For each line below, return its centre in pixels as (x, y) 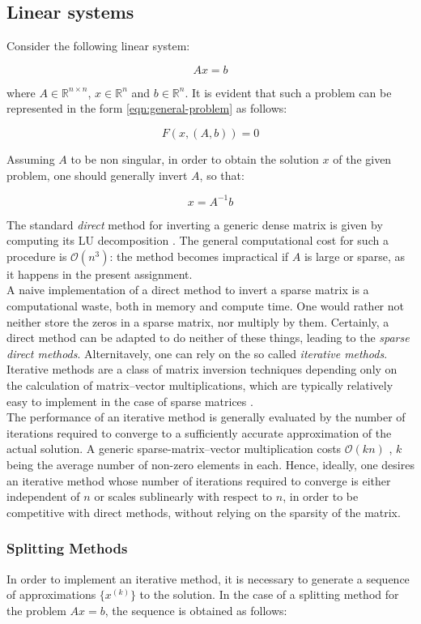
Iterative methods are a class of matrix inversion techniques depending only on (202, 369)
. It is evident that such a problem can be (288, 92)
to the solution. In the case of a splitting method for (269, 594)
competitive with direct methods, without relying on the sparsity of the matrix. (204, 512)
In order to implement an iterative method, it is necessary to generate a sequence (208, 578)
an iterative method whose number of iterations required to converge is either (199, 480)
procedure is (37, 256)
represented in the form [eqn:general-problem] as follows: (147, 108)
